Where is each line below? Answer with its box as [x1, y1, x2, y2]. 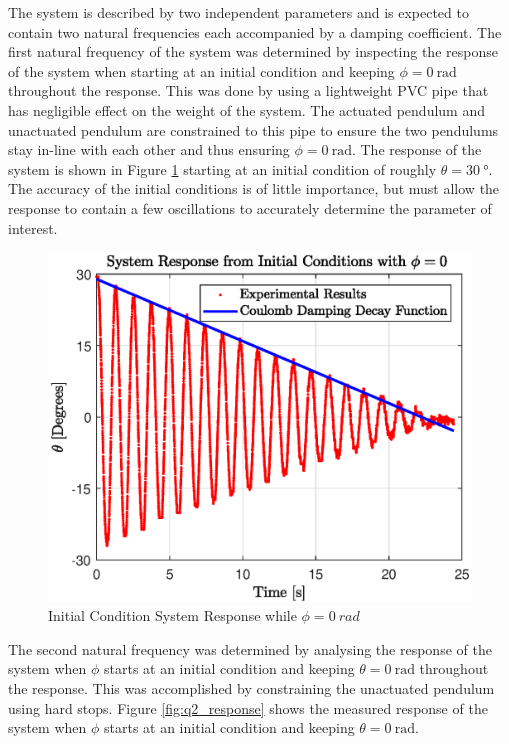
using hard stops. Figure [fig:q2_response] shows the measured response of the [8, 697, 488, 718]
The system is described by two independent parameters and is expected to [8, 2, 469, 22]
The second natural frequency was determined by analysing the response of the [8, 638, 492, 659]
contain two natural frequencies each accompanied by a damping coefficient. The [8, 21, 502, 42]
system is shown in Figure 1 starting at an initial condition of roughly [8, 158, 437, 179]
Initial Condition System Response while [48, 605, 297, 626]
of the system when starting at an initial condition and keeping [8, 60, 395, 81]
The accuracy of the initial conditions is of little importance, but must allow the [8, 178, 500, 199]
